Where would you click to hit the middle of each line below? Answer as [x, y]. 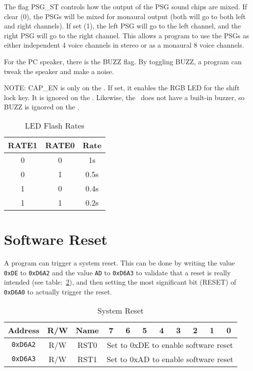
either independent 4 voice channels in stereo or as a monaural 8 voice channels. [124, 45]
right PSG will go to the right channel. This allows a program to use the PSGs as [126, 35]
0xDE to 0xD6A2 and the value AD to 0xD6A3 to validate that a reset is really [117, 272]
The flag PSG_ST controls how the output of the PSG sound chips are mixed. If [126, 6]
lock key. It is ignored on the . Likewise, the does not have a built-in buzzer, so [124, 97]
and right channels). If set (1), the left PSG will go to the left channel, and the [123, 26]
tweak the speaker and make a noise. [59, 71]
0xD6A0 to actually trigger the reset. [58, 291]
